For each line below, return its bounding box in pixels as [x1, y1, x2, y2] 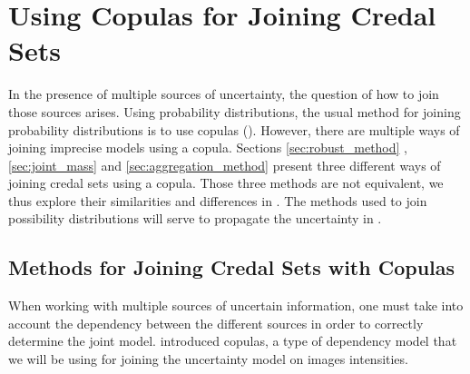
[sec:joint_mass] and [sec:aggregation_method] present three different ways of [8, 155, 441, 174]
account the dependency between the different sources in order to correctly [8, 313, 424, 332]
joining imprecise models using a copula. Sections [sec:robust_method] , [8, 138, 408, 157]
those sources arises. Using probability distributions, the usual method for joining [8, 102, 461, 121]
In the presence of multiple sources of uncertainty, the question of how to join [8, 84, 439, 103]
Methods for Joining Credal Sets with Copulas [8, 253, 455, 281]
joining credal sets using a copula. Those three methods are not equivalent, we [8, 173, 444, 192]
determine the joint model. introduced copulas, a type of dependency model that [8, 331, 457, 350]
